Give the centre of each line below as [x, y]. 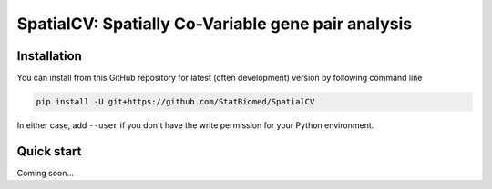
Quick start [49, 151]
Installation [49, 56]
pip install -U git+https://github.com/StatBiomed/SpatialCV [175, 102]
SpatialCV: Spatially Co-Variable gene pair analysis [215, 24]
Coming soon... [46, 173]
